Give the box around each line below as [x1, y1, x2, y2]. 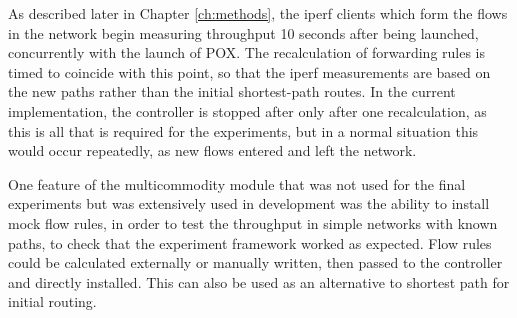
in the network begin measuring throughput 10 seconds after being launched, [8, 22, 479, 43]
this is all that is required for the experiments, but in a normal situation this [8, 120, 479, 141]
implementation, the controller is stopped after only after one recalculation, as [8, 100, 487, 121]
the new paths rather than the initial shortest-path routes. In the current [8, 81, 456, 102]
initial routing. [8, 291, 97, 312]
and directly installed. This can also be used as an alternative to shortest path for [8, 271, 510, 292]
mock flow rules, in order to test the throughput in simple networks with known [8, 212, 498, 233]
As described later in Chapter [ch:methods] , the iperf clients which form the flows [8, 3, 508, 23]
